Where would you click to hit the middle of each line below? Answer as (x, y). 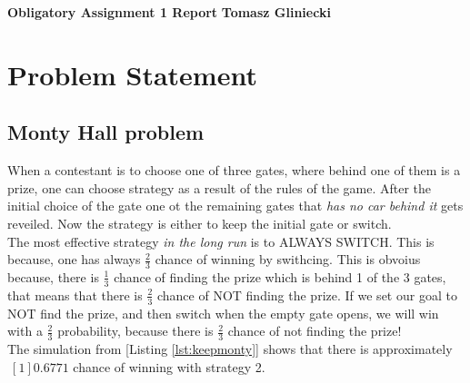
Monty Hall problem (106, 132)
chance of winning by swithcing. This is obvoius (288, 259)
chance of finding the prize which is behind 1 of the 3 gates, (280, 276)
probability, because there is (135, 331)
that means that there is (75, 295)
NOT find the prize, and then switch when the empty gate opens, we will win (223, 313)
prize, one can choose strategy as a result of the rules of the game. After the (220, 187)
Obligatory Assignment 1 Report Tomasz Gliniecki (169, 12)
